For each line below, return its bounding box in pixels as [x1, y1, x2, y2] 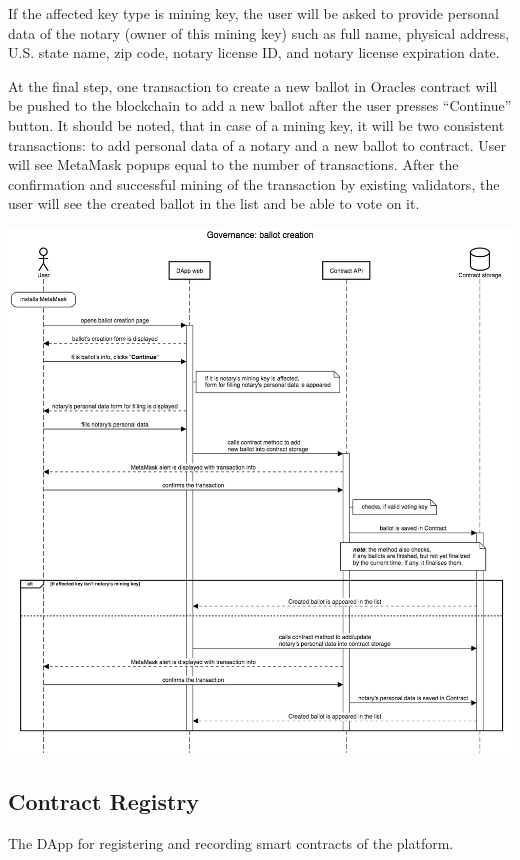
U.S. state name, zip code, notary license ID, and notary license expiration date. [8, 42, 500, 63]
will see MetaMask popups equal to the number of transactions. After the [8, 154, 459, 175]
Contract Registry [8, 785, 200, 816]
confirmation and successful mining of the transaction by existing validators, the [8, 173, 500, 194]
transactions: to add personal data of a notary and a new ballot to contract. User [8, 134, 506, 155]
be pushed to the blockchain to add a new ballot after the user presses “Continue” [8, 95, 512, 116]
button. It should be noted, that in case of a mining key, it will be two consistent [8, 114, 505, 135]
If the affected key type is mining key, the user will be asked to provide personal [8, 3, 499, 23]
